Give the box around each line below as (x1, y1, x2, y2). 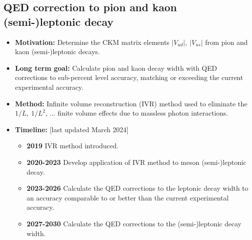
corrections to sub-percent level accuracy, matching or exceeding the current (15, 72, 243, 82)
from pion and (205, 37, 248, 47)
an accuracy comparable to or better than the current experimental (26, 192, 229, 202)
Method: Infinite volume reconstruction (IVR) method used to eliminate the (15, 98, 248, 108)
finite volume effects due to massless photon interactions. (57, 108, 228, 118)
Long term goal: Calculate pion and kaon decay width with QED (15, 62, 217, 73)
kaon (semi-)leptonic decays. (15, 46, 100, 57)
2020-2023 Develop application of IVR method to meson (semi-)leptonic (26, 157, 247, 167)
